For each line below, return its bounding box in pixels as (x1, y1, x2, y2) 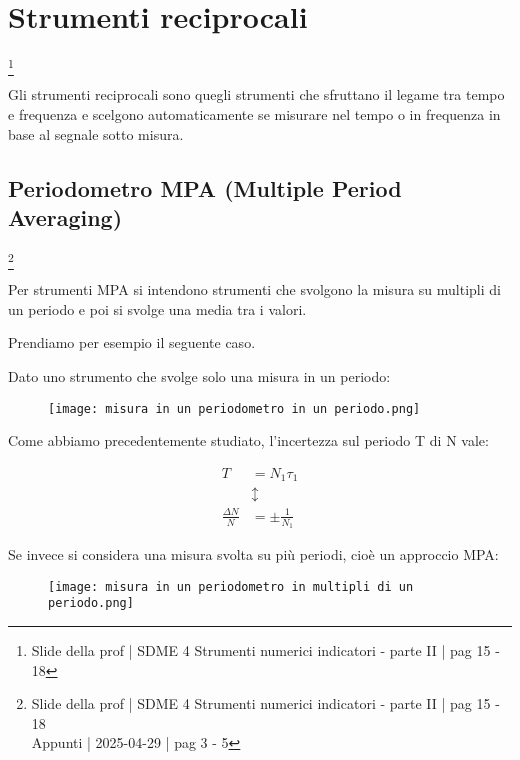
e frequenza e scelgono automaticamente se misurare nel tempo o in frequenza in (8, 104, 501, 125)
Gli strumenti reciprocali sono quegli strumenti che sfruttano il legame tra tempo (8, 84, 505, 105)
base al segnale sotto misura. (8, 123, 184, 144)
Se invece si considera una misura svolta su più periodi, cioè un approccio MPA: (8, 544, 499, 565)
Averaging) (8, 202, 123, 233)
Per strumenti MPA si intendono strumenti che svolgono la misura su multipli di (8, 279, 501, 300)
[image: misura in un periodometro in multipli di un (48, 579, 414, 594)
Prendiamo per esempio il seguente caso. (8, 332, 256, 353)
